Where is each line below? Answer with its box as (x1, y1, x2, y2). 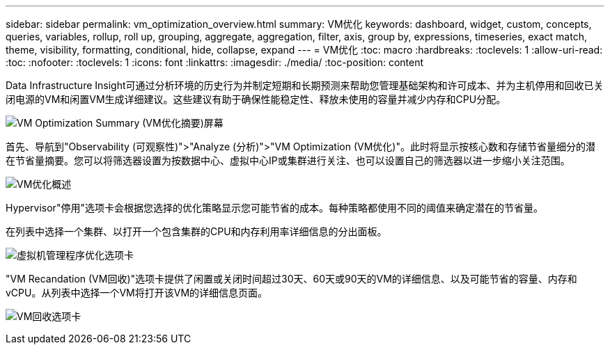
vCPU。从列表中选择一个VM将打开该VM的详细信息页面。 (6, 287, 268, 299)
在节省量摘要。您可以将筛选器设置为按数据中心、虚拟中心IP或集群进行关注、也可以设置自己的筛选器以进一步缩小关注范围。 (6, 154, 570, 166)
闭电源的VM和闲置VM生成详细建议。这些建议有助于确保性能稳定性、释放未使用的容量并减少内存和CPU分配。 (6, 93, 506, 105)
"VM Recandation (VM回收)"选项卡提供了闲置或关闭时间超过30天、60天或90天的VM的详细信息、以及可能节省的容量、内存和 (6, 273, 577, 285)
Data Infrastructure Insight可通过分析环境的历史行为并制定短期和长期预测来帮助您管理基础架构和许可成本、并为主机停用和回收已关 (6, 79, 604, 91)
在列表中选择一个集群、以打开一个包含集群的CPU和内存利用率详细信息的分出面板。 (6, 225, 387, 237)
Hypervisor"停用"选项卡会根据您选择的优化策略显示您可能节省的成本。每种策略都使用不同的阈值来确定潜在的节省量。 (6, 202, 543, 214)
